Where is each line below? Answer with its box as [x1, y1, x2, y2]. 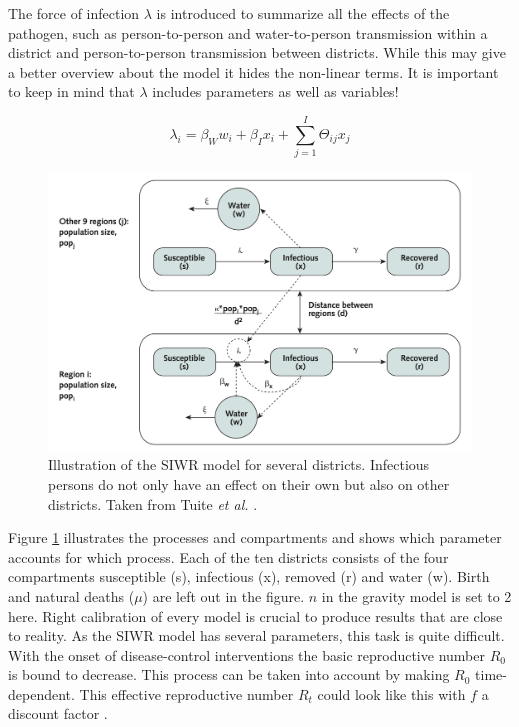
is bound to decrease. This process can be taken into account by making [8, 664, 450, 685]
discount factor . [8, 703, 108, 724]
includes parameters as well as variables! [152, 81, 399, 102]
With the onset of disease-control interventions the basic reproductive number [8, 644, 485, 665]
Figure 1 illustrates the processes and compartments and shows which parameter [8, 527, 502, 548]
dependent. [8, 683, 75, 704]
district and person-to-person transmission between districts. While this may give [8, 42, 506, 63]
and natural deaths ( [8, 585, 135, 606]
